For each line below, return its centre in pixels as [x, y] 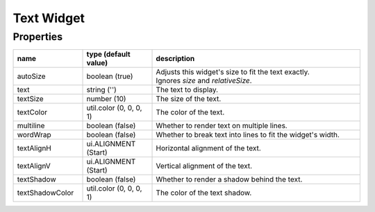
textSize [31, 99]
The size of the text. [189, 99]
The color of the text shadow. [204, 193]
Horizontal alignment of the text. [209, 148]
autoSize [31, 76]
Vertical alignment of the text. [204, 166]
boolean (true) [110, 76]
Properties [37, 37]
